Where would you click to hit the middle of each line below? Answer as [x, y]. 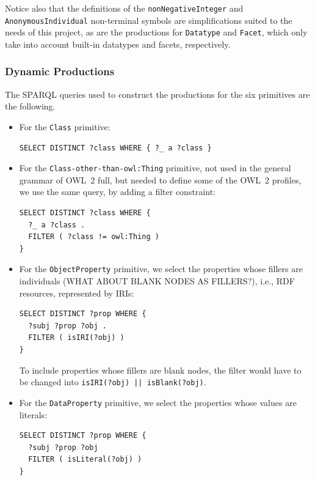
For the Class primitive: [65, 126]
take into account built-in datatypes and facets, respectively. [118, 44]
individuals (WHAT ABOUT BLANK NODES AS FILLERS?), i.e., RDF [157, 281]
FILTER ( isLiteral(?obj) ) [85, 460]
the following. [30, 106]
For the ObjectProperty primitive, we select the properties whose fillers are [161, 269]
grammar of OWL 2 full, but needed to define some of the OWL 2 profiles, [160, 179]
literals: [33, 414]
